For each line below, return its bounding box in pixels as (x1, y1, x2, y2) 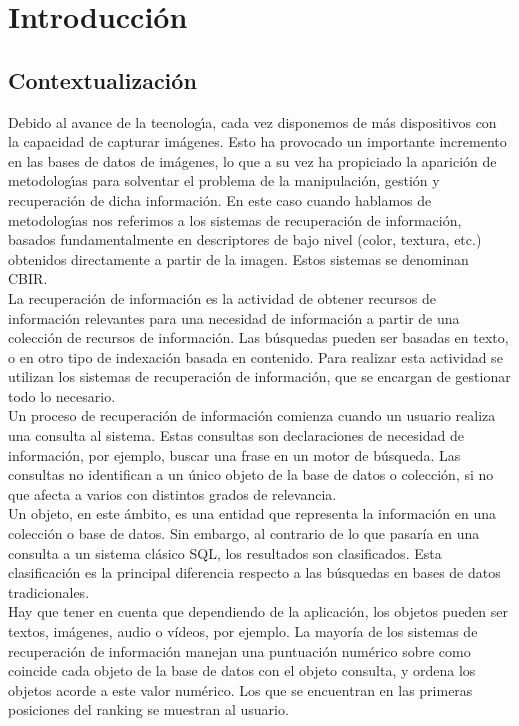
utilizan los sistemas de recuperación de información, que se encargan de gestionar (8, 366, 511, 387)
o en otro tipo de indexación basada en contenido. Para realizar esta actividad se (8, 346, 503, 367)
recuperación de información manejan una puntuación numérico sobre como (8, 640, 471, 661)
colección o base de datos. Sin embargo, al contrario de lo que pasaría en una (8, 523, 480, 544)
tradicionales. (8, 581, 90, 602)
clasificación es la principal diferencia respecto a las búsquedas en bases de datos (8, 562, 501, 583)
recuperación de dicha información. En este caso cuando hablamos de (8, 189, 432, 210)
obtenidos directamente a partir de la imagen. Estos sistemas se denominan (8, 248, 469, 269)
